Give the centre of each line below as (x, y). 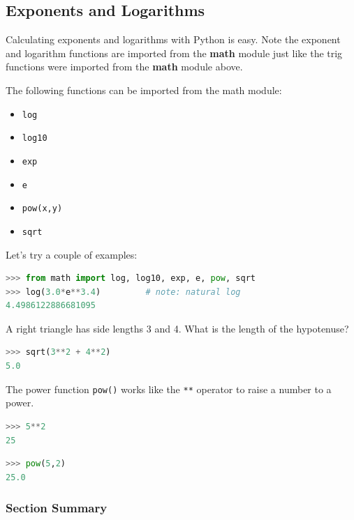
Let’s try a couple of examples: (72, 254)
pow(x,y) (42, 209)
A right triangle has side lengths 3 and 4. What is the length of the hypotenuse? (177, 328)
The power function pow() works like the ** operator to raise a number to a (169, 389)
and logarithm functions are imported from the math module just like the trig (174, 53)
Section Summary (57, 508)
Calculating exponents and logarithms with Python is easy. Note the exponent (173, 39)
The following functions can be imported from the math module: (144, 90)
